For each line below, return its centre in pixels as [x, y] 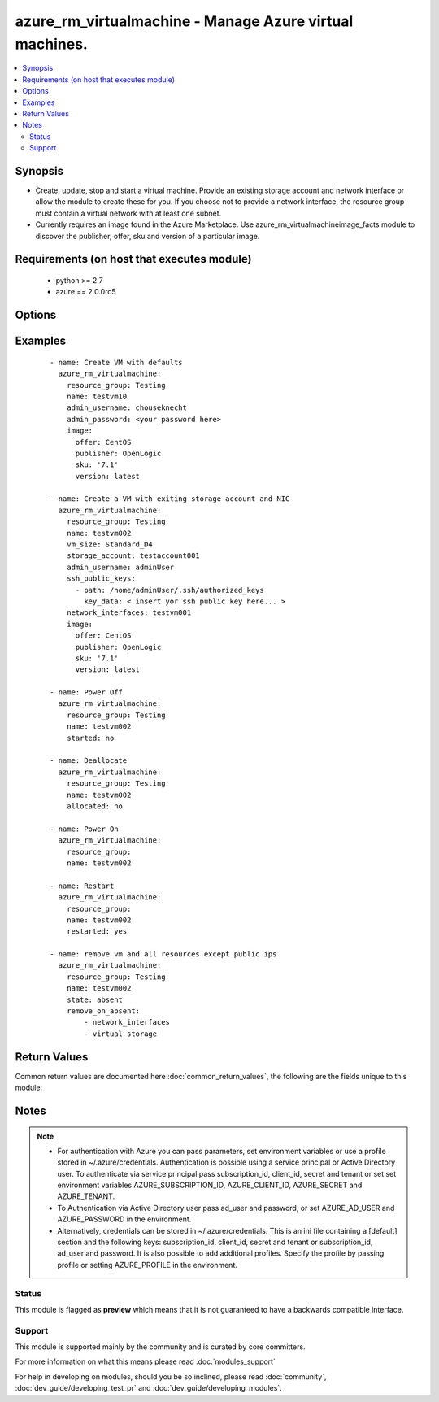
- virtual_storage [121, 1034]
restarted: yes [97, 932]
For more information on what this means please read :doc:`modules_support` [145, 1361]
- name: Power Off [87, 692]
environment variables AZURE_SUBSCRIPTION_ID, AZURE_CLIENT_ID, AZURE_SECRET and [210, 1185]
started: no [90, 738]
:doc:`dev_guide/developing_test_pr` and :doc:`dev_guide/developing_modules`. [148, 1388]
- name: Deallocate [89, 761]
